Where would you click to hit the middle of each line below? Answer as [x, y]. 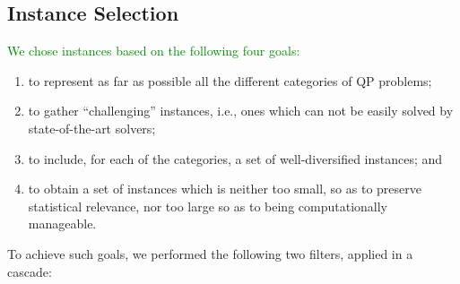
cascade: [30, 271]
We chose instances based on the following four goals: [154, 51]
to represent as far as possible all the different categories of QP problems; [230, 80]
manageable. [62, 224]
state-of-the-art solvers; [92, 128]
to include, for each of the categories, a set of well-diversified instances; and [235, 158]
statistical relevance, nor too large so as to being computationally [208, 206]
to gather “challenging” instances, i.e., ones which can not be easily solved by [241, 111]
